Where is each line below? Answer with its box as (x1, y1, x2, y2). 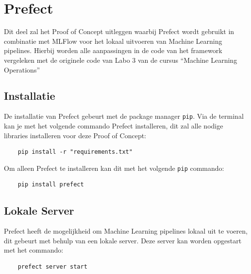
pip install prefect (17, 181, 84, 188)
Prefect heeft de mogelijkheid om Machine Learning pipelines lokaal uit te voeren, (4, 226, 248, 236)
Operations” (4, 64, 40, 74)
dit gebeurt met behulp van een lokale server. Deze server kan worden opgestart (4, 235, 242, 245)
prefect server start (17, 263, 87, 270)
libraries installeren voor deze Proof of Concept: (4, 130, 147, 140)
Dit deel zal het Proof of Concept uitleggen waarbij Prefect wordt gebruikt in (4, 26, 234, 37)
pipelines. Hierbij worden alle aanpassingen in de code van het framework (4, 45, 222, 55)
